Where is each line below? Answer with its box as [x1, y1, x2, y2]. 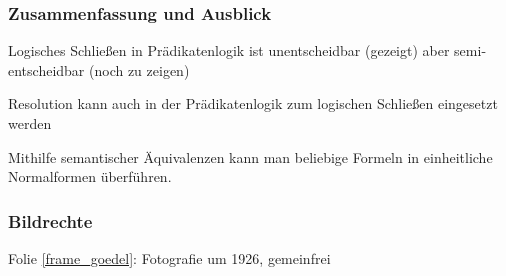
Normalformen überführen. [8, 166, 172, 187]
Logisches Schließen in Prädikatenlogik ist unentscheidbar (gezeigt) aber [8, 40, 450, 61]
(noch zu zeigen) [89, 59, 190, 80]
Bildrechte [8, 208, 93, 233]
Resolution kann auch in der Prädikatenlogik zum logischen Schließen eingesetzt [8, 93, 498, 114]
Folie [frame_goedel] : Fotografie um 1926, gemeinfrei [8, 248, 331, 268]
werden [8, 113, 52, 133]
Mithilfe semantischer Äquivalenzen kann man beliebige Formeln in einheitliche [8, 146, 493, 167]
